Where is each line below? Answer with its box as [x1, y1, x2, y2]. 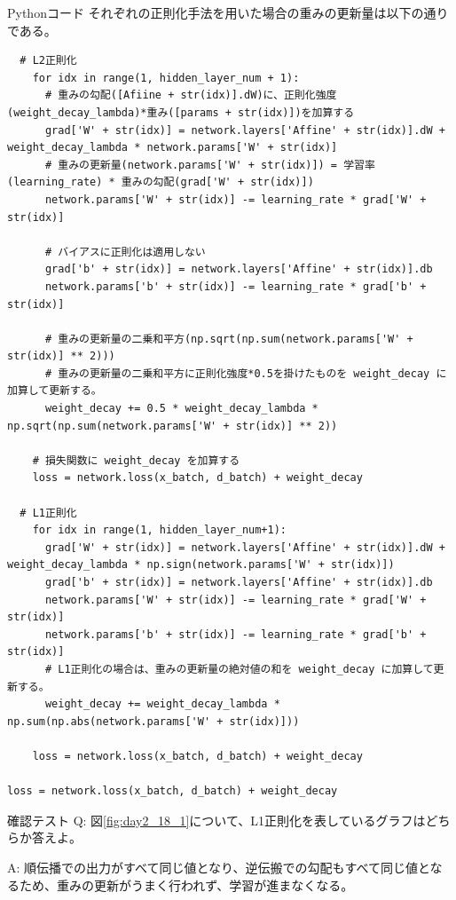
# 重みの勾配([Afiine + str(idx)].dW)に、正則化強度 [44, 89, 337, 102]
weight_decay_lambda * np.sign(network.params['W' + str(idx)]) [7, 558, 395, 572]
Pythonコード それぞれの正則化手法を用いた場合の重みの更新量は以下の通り [7, 4, 449, 21]
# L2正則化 [20, 54, 77, 67]
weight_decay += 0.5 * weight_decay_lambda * [44, 402, 318, 415]
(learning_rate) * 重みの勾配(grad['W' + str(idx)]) [7, 176, 314, 189]
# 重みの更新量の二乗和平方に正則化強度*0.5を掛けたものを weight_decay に [44, 367, 447, 380]
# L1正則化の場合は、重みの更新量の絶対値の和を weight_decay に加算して [44, 662, 434, 675]
